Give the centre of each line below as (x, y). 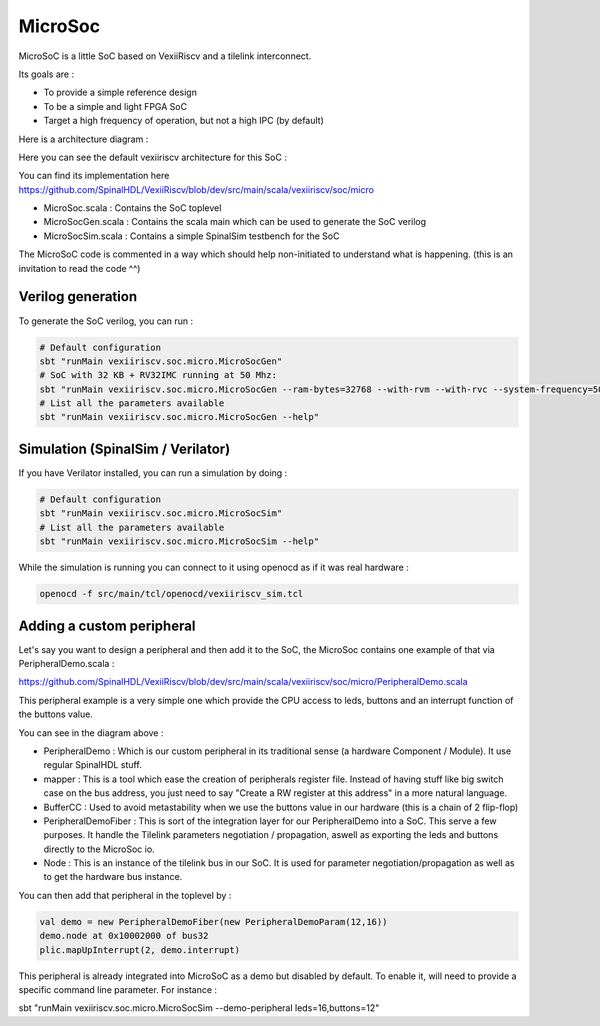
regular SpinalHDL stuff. (92, 765)
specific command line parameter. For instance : (118, 989)
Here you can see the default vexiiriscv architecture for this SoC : (152, 157)
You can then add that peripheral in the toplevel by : (125, 895)
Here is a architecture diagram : (83, 139)
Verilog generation (78, 296)
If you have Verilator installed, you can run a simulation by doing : (153, 472)
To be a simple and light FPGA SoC (115, 106)
